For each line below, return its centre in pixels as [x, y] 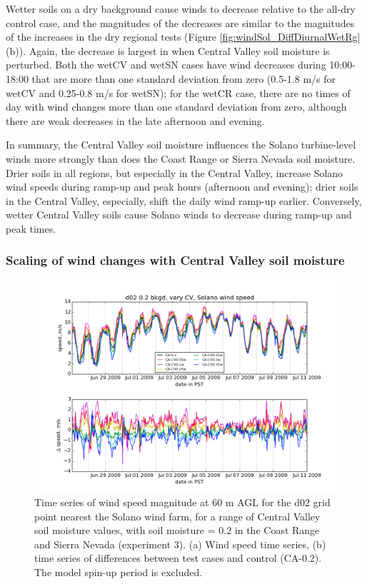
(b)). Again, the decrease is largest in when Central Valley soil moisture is [168, 50]
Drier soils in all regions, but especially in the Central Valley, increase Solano [175, 172]
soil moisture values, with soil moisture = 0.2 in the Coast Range [177, 530]
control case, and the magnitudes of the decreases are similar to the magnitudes [180, 22]
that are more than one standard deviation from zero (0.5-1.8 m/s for [183, 78]
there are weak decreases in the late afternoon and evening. [135, 120]
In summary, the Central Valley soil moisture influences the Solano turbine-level [181, 145]
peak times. [31, 228]
